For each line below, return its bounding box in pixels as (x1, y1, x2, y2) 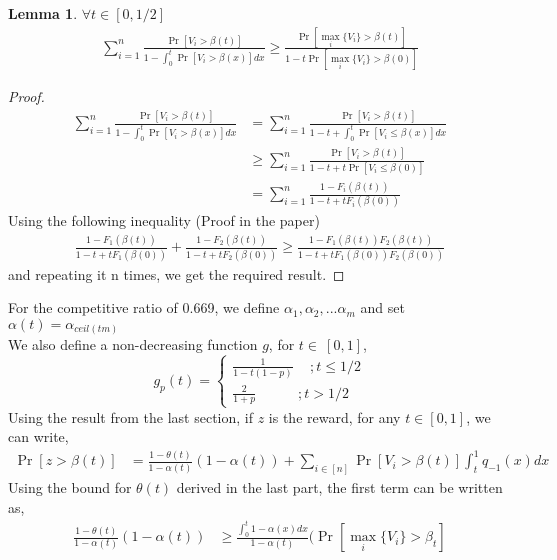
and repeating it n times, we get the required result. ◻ (8, 263, 345, 284)
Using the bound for (8, 477, 132, 498)
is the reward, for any (268, 406, 401, 427)
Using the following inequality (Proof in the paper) (8, 210, 320, 231)
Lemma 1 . (8, 3, 78, 23)
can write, (8, 426, 69, 447)
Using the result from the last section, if (8, 406, 253, 427)
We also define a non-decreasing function (8, 334, 258, 355)
